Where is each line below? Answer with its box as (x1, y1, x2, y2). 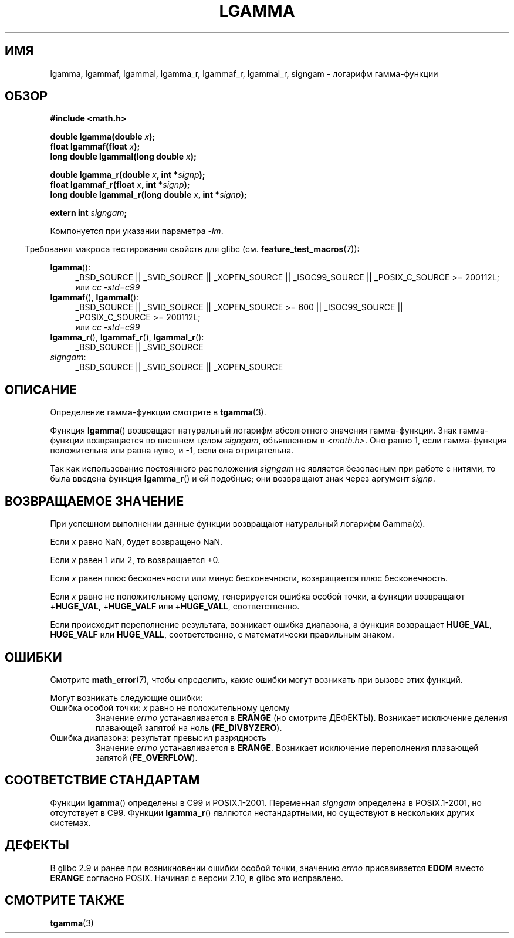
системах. (50, 817, 91, 828)
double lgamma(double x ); (50, 131, 155, 142)
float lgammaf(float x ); (50, 141, 140, 152)
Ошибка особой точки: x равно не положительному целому (50, 702, 290, 713)
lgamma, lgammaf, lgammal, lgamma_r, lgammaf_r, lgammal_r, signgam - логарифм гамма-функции (50, 68, 438, 79)
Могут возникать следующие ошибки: (50, 692, 203, 703)
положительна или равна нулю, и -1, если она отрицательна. (50, 445, 294, 456)
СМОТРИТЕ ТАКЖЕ (5, 893, 125, 908)
